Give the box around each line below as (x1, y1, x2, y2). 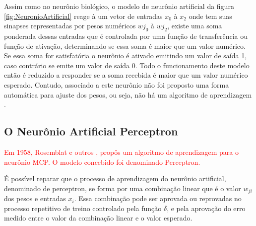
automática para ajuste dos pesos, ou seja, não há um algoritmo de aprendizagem (4, 89, 252, 100)
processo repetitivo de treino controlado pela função (4, 203, 162, 213)
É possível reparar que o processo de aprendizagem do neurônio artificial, (4, 173, 226, 184)
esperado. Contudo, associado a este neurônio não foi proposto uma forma (4, 79, 229, 90)
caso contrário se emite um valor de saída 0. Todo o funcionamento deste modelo (4, 60, 250, 70)
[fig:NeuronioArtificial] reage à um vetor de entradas (4, 10, 163, 21)
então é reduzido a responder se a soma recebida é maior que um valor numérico (4, 70, 248, 80)
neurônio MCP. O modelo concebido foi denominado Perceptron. (4, 156, 200, 167)
